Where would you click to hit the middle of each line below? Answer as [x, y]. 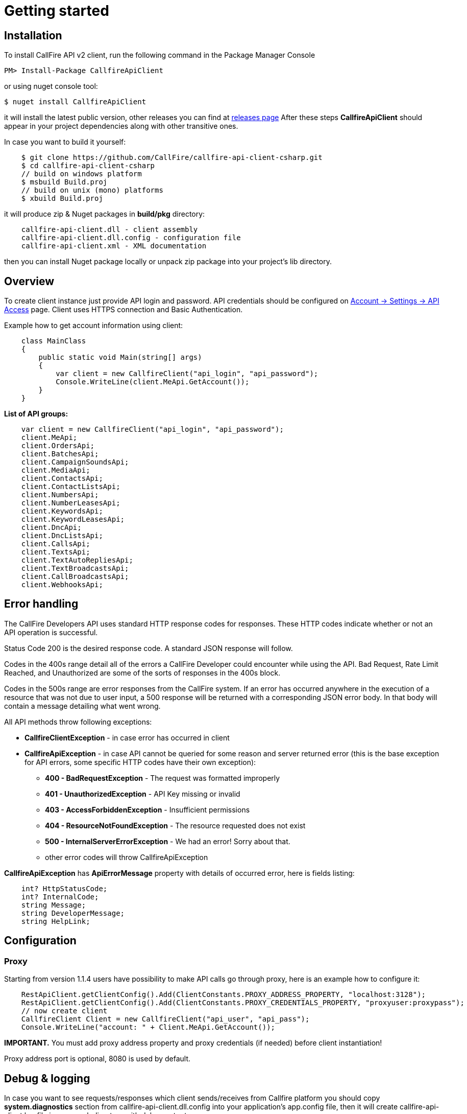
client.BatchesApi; [60, 454]
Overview [29, 281]
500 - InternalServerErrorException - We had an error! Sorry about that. [168, 841]
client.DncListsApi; [62, 536]
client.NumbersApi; [60, 495]
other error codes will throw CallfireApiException [127, 857]
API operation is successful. [51, 632]
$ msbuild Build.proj [64, 182]
